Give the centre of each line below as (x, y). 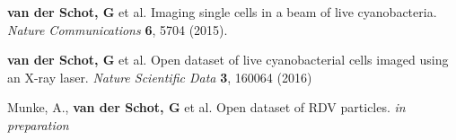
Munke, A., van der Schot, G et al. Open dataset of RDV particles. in (206, 107)
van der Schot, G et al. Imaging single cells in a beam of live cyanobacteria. (222, 12)
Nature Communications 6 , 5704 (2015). (118, 29)
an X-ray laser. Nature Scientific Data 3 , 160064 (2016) (160, 77)
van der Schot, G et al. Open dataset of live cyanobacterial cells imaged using (228, 60)
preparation (38, 124)
